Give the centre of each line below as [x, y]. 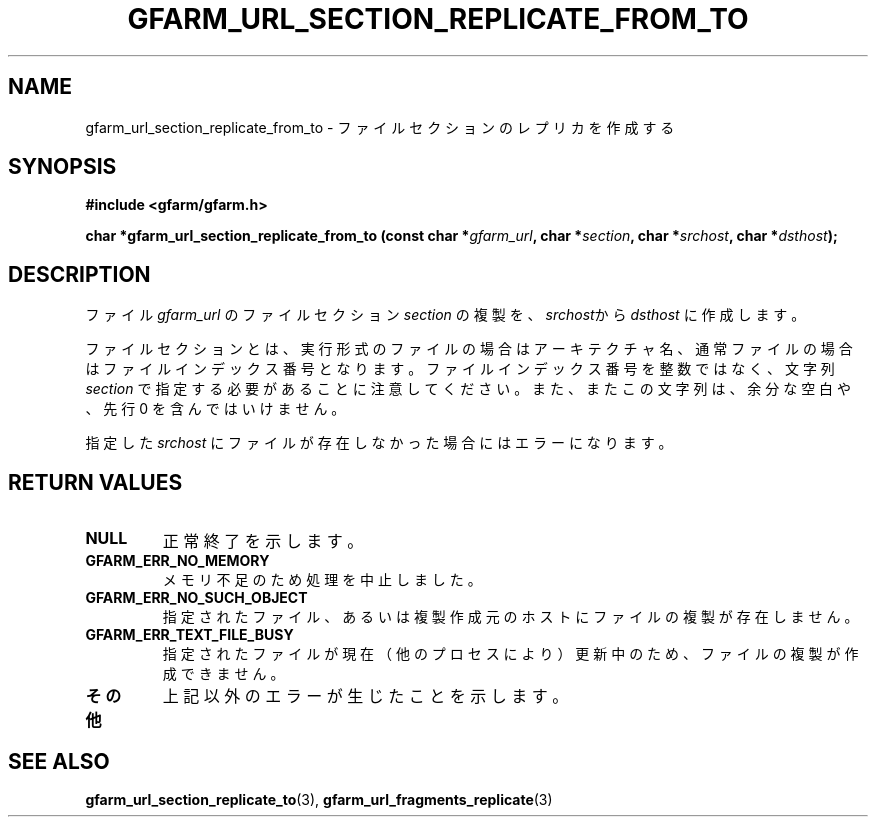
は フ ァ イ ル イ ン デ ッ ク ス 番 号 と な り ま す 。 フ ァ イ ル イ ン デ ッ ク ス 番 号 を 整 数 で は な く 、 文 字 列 [460, 369]
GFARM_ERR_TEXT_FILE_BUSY [189, 635]
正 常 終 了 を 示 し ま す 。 [263, 541]
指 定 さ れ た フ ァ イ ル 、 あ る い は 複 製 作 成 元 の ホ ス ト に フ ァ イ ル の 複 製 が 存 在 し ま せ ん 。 [510, 617]
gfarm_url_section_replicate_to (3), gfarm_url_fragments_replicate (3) [319, 799]
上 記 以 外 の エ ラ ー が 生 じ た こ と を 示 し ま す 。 [365, 696]
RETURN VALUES [95, 482]
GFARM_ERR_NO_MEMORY [177, 561]
